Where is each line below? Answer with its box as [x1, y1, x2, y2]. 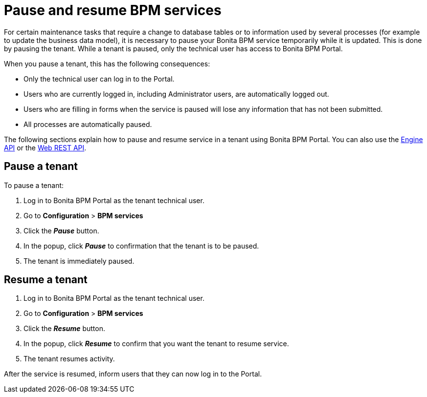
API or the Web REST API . [4, 143, 87, 152]
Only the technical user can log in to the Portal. [23, 74, 175, 83]
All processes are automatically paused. [23, 120, 152, 128]
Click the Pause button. [23, 226, 99, 235]
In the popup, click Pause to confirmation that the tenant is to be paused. [23, 241, 259, 250]
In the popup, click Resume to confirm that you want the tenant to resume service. [23, 339, 289, 348]
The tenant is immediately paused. [23, 256, 135, 265]
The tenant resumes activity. [23, 355, 115, 363]
